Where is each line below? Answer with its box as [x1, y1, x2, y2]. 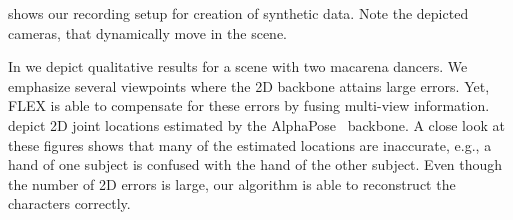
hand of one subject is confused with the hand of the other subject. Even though [8, 154, 503, 175]
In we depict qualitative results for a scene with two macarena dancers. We [8, 56, 468, 77]
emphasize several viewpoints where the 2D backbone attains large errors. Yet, [8, 75, 490, 96]
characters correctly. [8, 193, 131, 214]
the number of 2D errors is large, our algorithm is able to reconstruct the [8, 173, 456, 194]
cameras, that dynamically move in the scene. [8, 22, 287, 43]
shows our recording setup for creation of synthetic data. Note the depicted [8, 3, 469, 23]
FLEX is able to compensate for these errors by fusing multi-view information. [8, 95, 490, 116]
